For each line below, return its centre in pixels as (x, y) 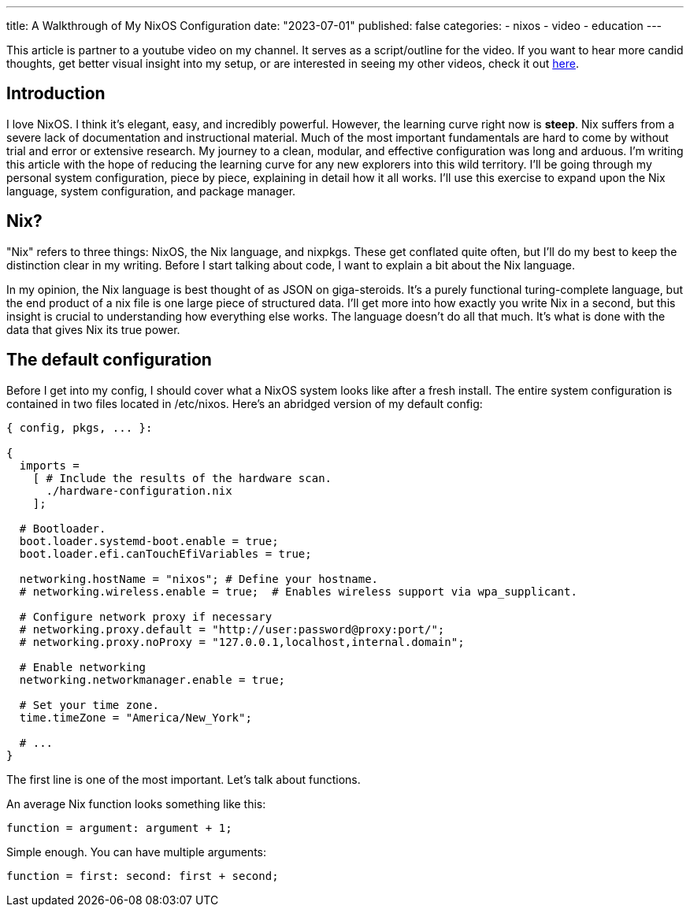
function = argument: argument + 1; (119, 828)
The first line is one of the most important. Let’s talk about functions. (184, 779)
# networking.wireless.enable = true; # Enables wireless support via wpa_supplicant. (298, 591)
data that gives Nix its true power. (93, 329)
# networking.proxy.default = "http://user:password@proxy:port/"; (232, 629)
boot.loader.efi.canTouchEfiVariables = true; (165, 553)
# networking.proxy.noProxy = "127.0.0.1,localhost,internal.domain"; (242, 642)
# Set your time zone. (89, 705)
